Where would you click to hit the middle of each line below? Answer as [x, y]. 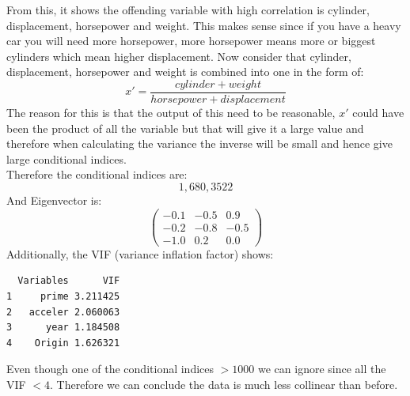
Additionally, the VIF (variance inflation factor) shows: [140, 253]
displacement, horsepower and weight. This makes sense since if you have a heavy [204, 25]
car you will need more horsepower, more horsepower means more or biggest [191, 41]
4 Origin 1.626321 [63, 343]
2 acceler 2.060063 [63, 312]
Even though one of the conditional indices [110, 369]
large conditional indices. [66, 158]
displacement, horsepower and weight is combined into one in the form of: [185, 72]
